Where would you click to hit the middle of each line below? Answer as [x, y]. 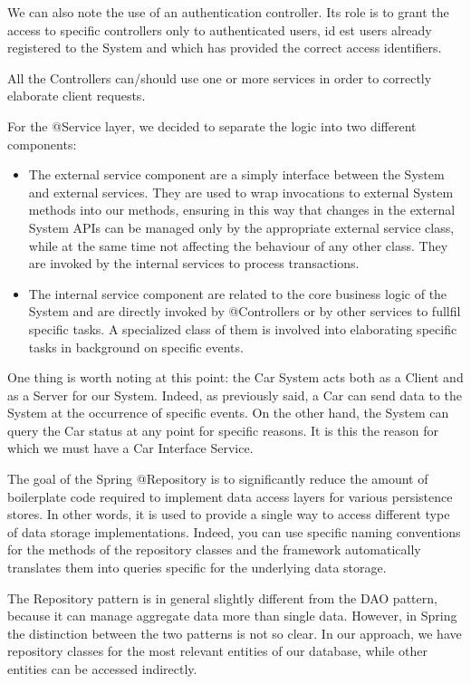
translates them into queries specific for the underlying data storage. [197, 568]
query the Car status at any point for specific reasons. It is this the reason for [223, 430]
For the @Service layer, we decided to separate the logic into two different [212, 125]
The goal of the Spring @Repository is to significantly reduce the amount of [218, 479]
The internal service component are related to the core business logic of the [238, 293]
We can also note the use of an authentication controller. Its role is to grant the [228, 12]
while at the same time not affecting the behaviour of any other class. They [238, 245]
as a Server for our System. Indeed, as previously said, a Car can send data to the [235, 395]
